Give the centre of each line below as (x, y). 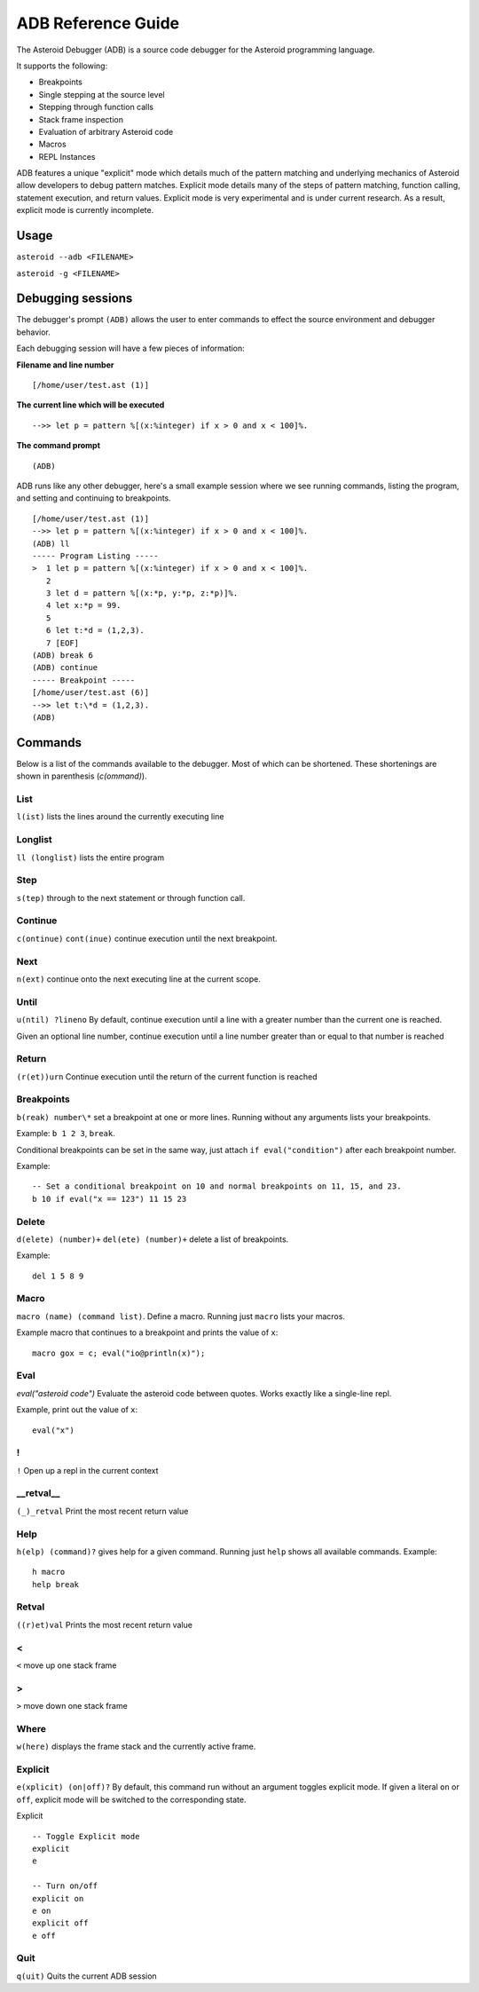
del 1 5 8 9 (58, 1276)
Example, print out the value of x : (77, 1410)
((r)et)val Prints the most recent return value (104, 1624)
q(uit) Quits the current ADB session (86, 1976)
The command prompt (59, 446)
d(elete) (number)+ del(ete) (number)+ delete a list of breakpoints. (153, 1239)
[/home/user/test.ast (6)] (91, 693)
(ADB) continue (65, 668)
